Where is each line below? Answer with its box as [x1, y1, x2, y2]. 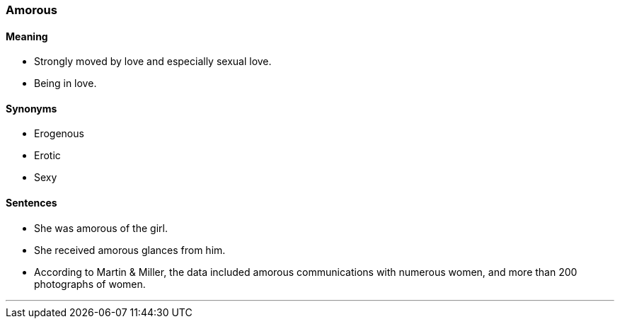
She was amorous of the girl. [34, 221, 168, 234]
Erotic [34, 149, 61, 162]
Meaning [6, 30, 48, 42]
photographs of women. [34, 277, 146, 290]
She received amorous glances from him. [34, 243, 226, 256]
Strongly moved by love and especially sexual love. [34, 55, 272, 68]
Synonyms [6, 102, 57, 115]
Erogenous [34, 127, 84, 140]
